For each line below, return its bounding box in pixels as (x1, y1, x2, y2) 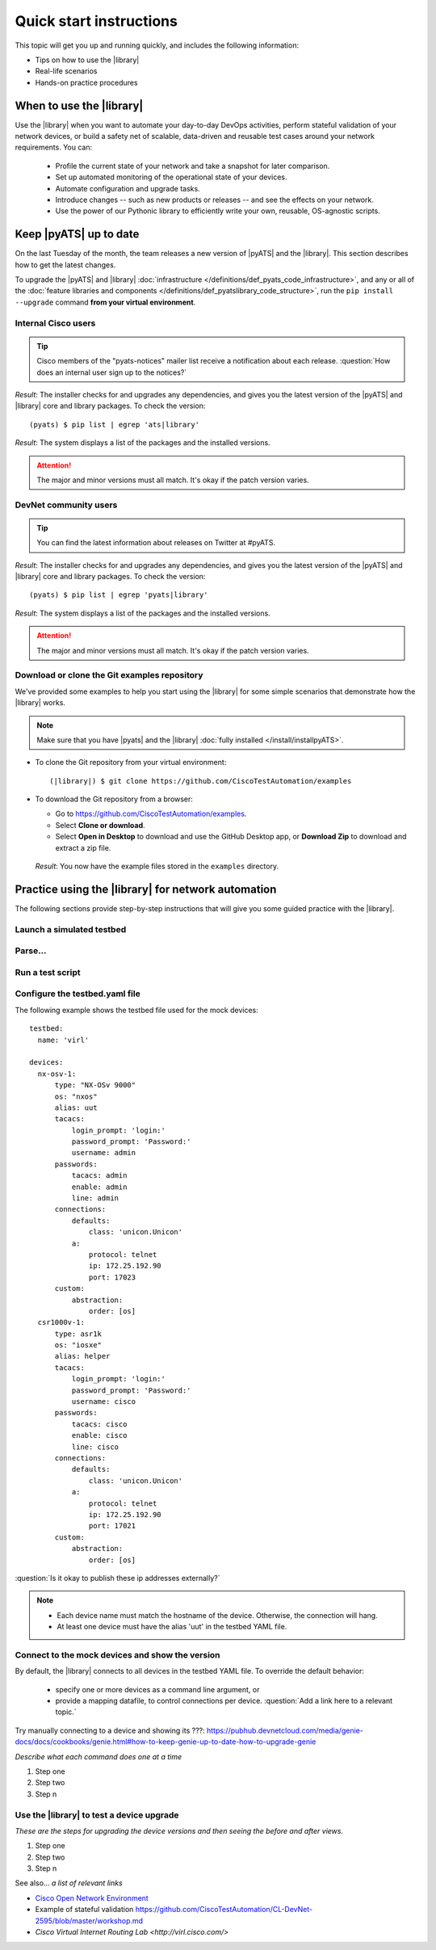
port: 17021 (89, 1521, 136, 1531)
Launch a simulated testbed (15, 923, 127, 935)
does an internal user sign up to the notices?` (36, 368, 187, 377)
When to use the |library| (15, 99, 144, 112)
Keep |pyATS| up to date (15, 227, 140, 242)
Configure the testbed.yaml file (15, 988, 140, 999)
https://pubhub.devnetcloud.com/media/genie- (206, 1725, 363, 1735)
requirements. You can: (15, 142, 93, 153)
